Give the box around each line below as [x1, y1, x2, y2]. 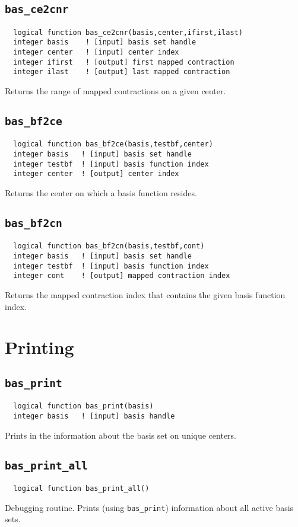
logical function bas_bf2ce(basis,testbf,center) [13, 140, 213, 149]
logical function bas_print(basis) [13, 402, 154, 411]
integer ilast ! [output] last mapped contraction [13, 68, 230, 76]
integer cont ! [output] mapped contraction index [13, 272, 230, 280]
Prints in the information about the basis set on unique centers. [5, 429, 236, 441]
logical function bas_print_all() [13, 484, 150, 493]
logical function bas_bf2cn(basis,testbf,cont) [13, 242, 205, 251]
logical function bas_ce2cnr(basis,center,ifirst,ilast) [13, 28, 243, 37]
